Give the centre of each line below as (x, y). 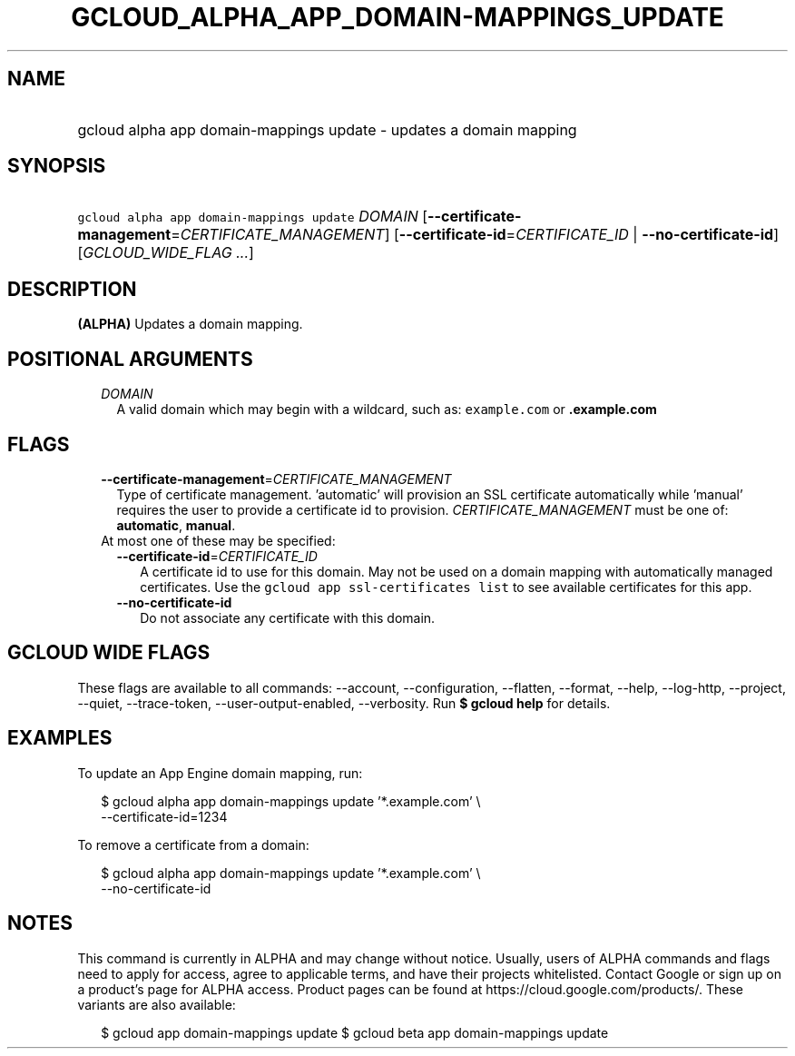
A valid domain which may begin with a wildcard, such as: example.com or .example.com (387, 410)
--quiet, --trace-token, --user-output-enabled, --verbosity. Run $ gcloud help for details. (344, 703)
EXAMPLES (60, 738)
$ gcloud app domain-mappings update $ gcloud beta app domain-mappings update (355, 1032)
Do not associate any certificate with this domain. (288, 617)
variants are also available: (157, 1004)
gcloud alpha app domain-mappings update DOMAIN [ (253, 217)
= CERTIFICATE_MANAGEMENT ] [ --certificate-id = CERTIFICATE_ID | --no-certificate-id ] (475, 235)
